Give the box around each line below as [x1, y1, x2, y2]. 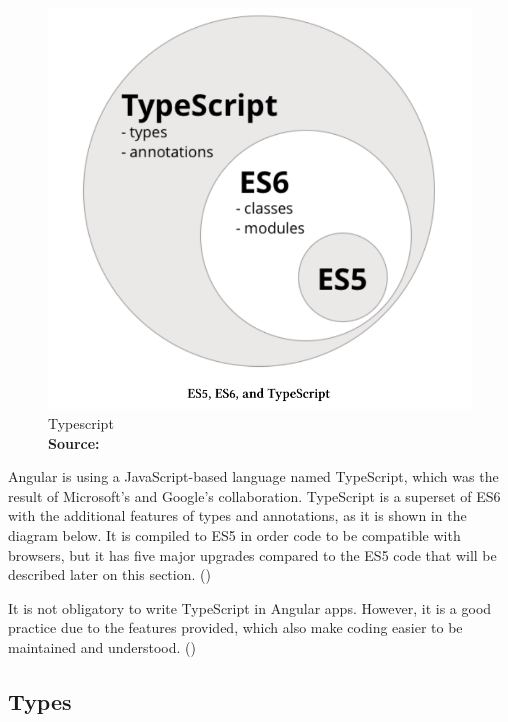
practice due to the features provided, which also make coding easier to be [8, 617, 463, 638]
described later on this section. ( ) [8, 564, 211, 585]
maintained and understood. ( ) [8, 637, 196, 657]
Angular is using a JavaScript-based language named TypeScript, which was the [8, 466, 499, 487]
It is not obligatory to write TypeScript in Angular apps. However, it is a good [8, 597, 492, 618]
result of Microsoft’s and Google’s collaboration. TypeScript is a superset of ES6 [8, 485, 501, 506]
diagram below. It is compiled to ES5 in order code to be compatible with [8, 525, 461, 546]
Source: [48, 432, 100, 453]
